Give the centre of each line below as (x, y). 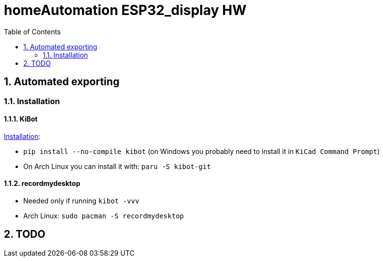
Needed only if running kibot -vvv (81, 201)
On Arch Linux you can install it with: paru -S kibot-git (117, 166)
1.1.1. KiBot (21, 119)
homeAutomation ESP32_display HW (125, 10)
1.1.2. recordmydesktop (42, 184)
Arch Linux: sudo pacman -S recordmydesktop (104, 216)
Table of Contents (32, 31)
